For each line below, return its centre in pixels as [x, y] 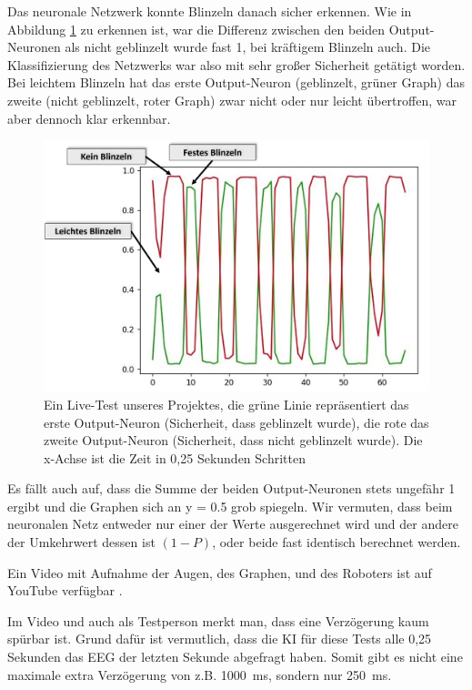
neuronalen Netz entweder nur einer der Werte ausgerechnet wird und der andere [233, 524]
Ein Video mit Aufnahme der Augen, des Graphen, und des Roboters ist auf [220, 572]
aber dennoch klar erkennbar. [89, 118]
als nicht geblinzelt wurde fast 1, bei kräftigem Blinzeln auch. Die [247, 47]
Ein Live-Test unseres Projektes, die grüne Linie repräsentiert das [226, 404]
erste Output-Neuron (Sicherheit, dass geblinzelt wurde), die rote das [236, 422]
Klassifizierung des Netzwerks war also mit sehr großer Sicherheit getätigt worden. [236, 64]
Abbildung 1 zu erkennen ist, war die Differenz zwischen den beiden [196, 29]
